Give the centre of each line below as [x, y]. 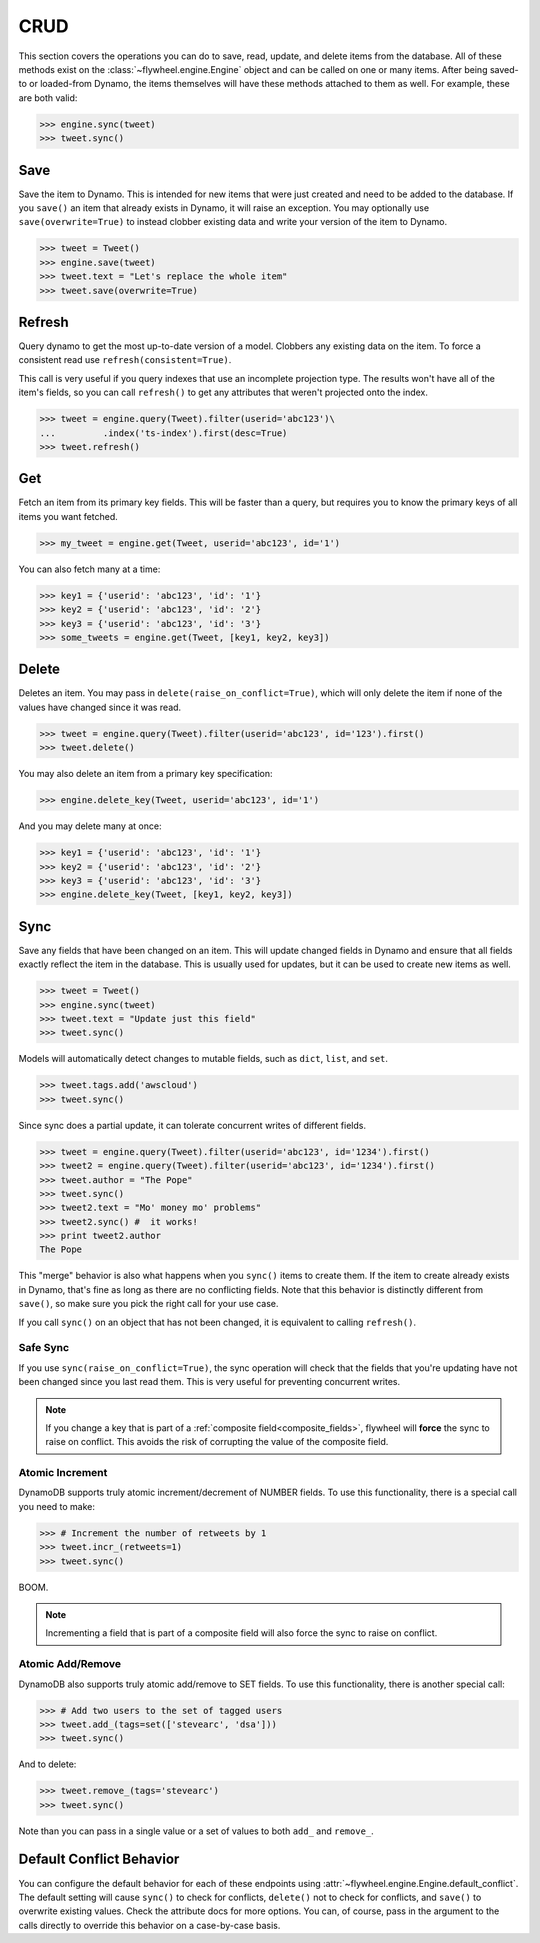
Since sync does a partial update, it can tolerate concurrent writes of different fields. [192, 1125]
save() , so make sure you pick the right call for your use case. [148, 1304]
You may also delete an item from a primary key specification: [146, 774]
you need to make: [56, 1506]
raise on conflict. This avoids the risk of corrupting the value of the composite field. [217, 1442]
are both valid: [48, 97]
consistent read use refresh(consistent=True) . [125, 360]
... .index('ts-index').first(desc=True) [163, 433]
